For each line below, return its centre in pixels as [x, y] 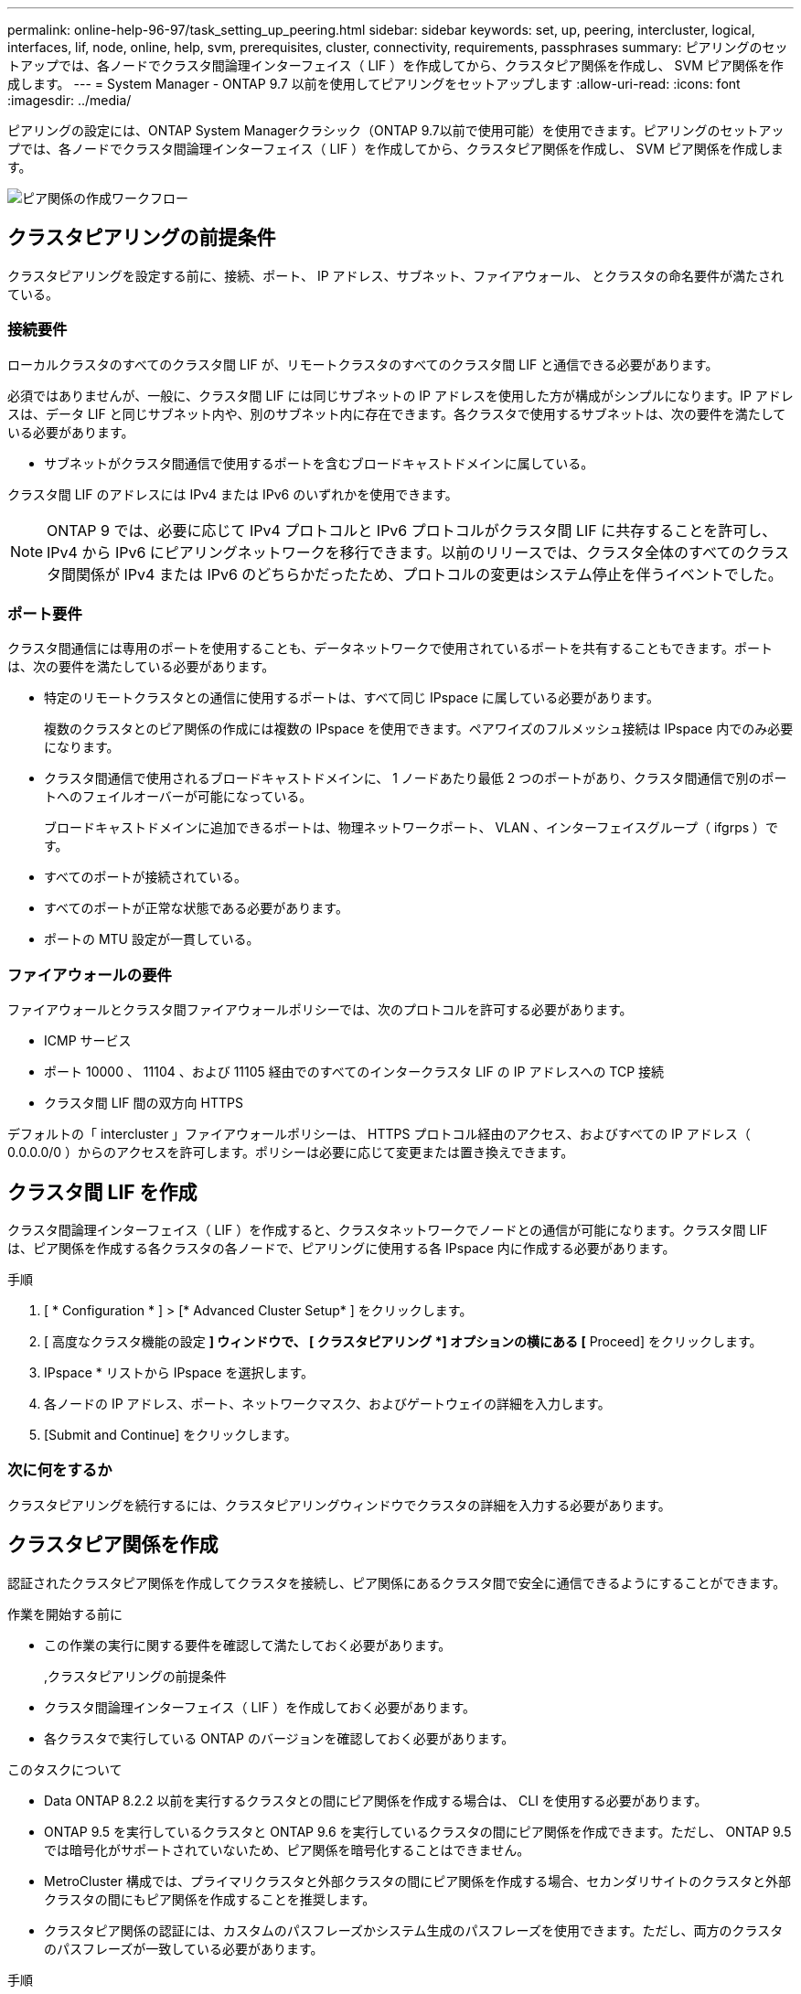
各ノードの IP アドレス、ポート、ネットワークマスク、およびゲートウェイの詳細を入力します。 [327, 1403]
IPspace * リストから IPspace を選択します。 [179, 1372]
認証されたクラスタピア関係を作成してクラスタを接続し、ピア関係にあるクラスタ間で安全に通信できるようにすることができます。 [397, 1582]
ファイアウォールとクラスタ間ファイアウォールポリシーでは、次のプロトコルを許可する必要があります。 [320, 1010]
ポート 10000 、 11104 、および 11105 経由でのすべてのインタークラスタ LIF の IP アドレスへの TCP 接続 [354, 1072]
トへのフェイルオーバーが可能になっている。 [178, 797]
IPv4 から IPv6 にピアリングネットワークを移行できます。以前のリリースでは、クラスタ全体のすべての [396, 552]
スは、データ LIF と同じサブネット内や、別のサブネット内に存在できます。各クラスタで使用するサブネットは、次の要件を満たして [397, 413]
